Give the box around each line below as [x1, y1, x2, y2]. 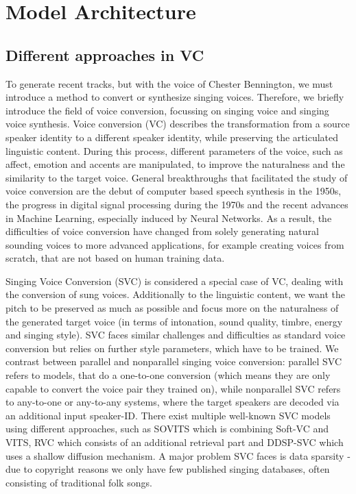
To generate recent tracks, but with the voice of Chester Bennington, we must [5, 76, 333, 90]
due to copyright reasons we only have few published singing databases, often [5, 462, 330, 476]
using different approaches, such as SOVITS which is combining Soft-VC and [5, 421, 329, 436]
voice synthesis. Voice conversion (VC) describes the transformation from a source [5, 116, 350, 131]
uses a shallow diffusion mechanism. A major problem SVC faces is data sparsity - [5, 448, 351, 462]
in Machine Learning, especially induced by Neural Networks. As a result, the [5, 210, 332, 225]
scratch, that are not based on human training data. [5, 251, 225, 265]
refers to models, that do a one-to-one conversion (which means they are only [5, 368, 331, 382]
